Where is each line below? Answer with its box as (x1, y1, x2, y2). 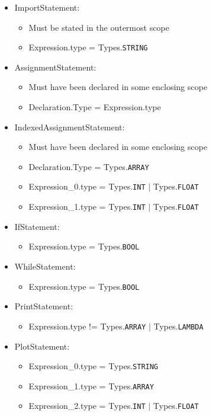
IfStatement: (14, 220, 60, 232)
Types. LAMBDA (153, 319, 204, 332)
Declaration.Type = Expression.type (28, 101, 161, 113)
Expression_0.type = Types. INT (28, 180, 146, 193)
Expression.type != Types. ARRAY (28, 319, 146, 332)
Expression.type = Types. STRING (28, 41, 148, 53)
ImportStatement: (14, 1, 80, 13)
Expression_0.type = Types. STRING (28, 360, 159, 372)
